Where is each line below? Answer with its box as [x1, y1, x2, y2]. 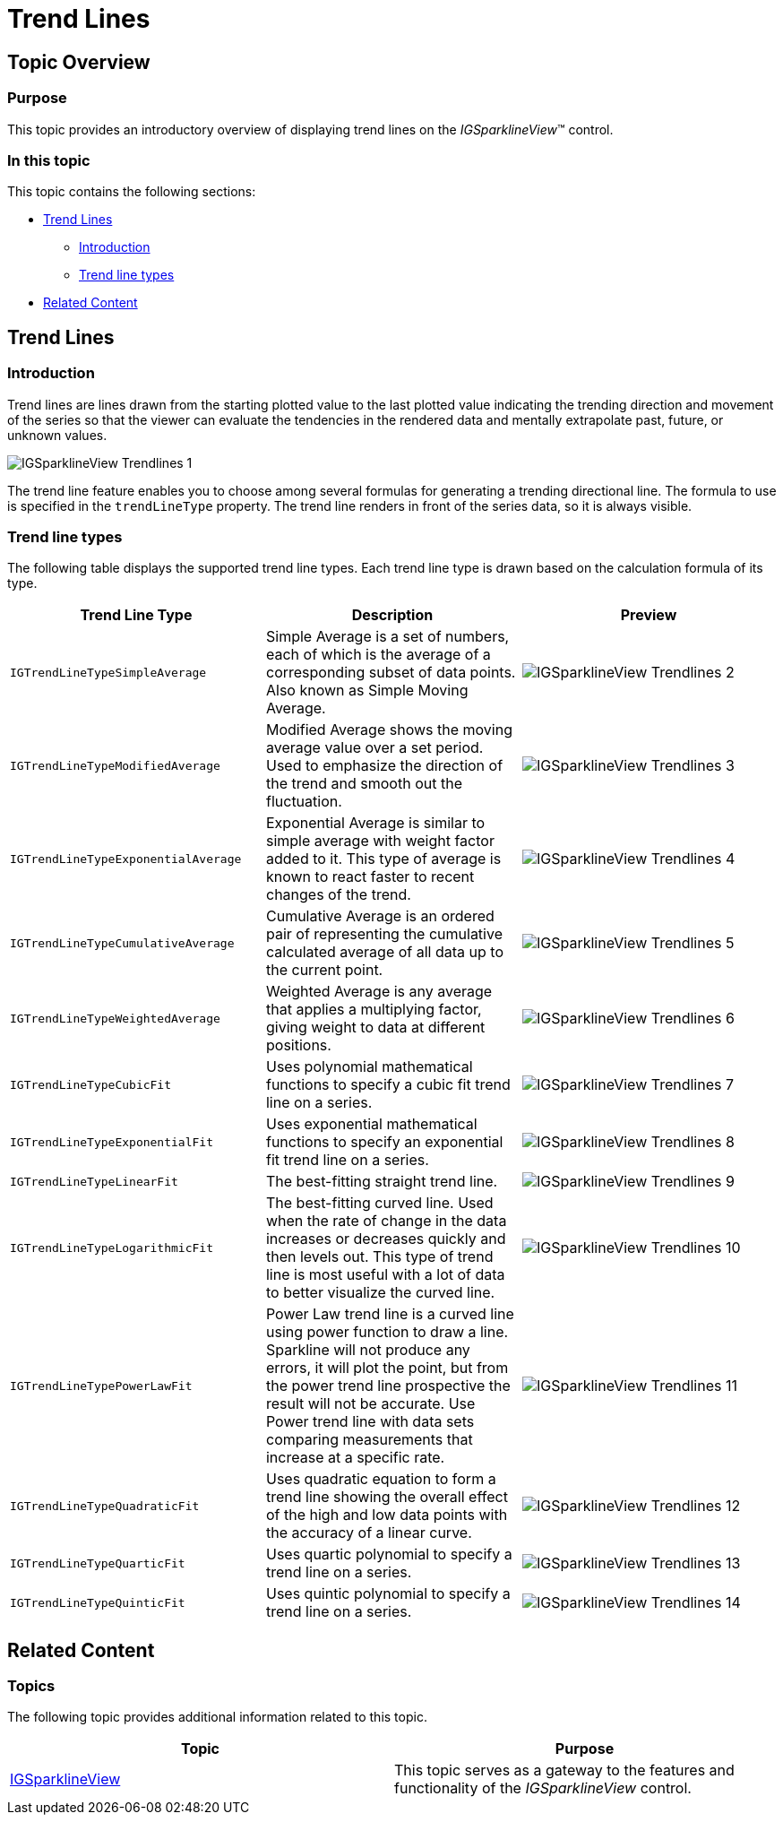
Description [351, 606, 434, 625]
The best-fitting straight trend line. [265, 1172, 498, 1191]
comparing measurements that [265, 1430, 473, 1449]
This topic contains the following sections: [7, 184, 256, 200]
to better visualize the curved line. [265, 1283, 495, 1302]
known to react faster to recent [265, 868, 475, 886]
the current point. [265, 961, 383, 980]
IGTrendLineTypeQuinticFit [10, 1595, 185, 1610]
